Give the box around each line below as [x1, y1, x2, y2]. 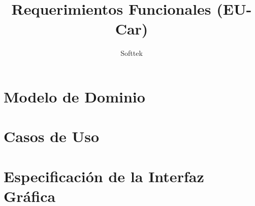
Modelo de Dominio [4, 86, 145, 107]
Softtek [120, 48, 143, 58]
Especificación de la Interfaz [4, 165, 204, 186]
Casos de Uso [4, 126, 100, 147]
